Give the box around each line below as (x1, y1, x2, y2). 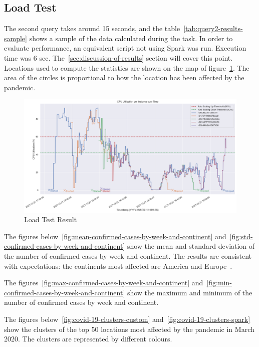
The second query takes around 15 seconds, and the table (4, 23, 180, 34)
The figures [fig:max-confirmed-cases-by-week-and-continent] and (4, 277, 203, 288)
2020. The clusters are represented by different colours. (4, 333, 172, 344)
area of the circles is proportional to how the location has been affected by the (4, 72, 244, 83)
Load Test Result (24, 214, 77, 225)
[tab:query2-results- (183, 23, 243, 34)
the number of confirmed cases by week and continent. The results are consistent (4, 250, 252, 261)
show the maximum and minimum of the (127, 287, 252, 297)
